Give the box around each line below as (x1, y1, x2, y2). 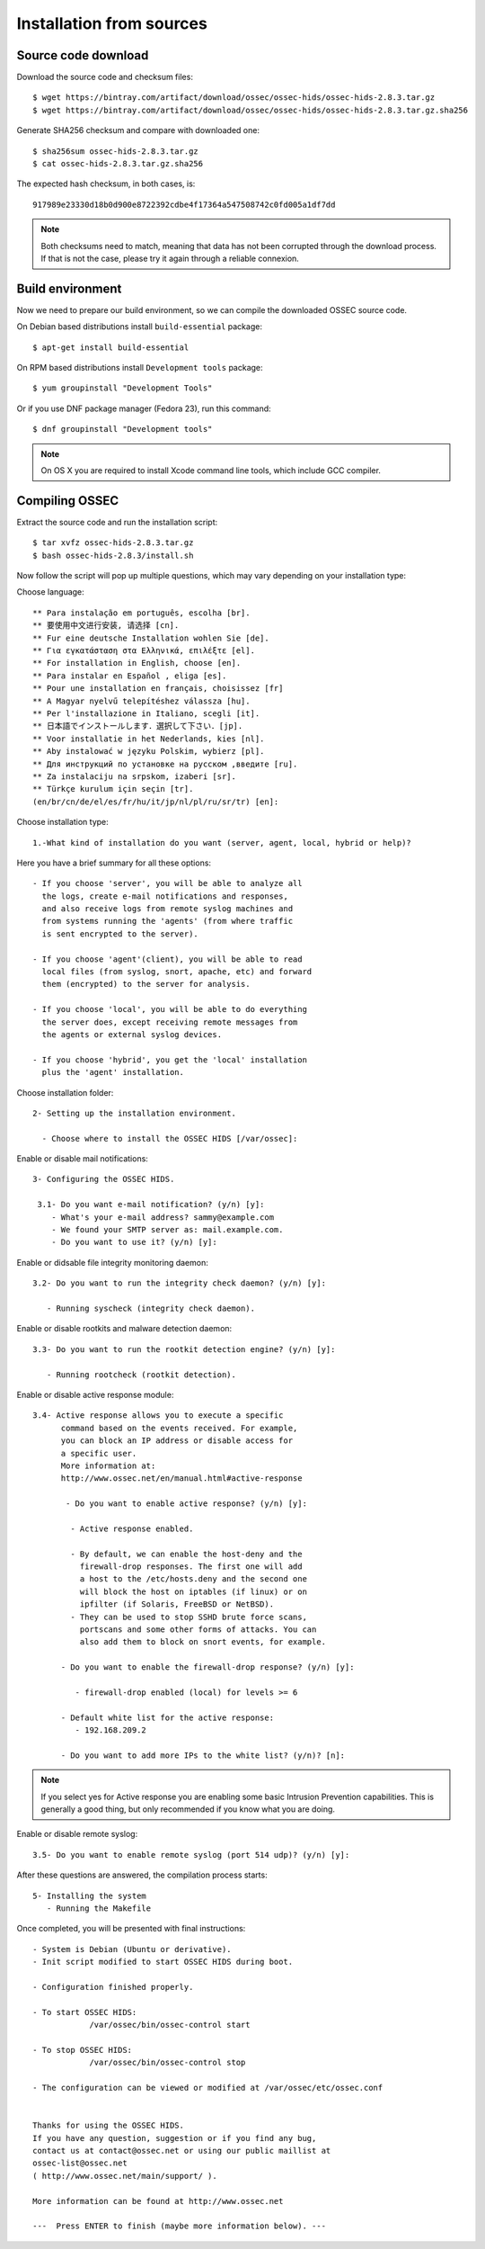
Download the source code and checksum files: (16, 72, 193, 83)
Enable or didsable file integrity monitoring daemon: (16, 1257, 208, 1268)
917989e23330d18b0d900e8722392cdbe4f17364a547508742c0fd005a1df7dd (32, 199, 336, 210)
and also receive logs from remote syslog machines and (41, 904, 294, 914)
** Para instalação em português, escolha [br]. (32, 607, 251, 618)
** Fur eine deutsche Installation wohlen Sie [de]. (32, 632, 269, 643)
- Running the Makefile (46, 1904, 152, 1913)
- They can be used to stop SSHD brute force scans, (70, 1611, 307, 1622)
